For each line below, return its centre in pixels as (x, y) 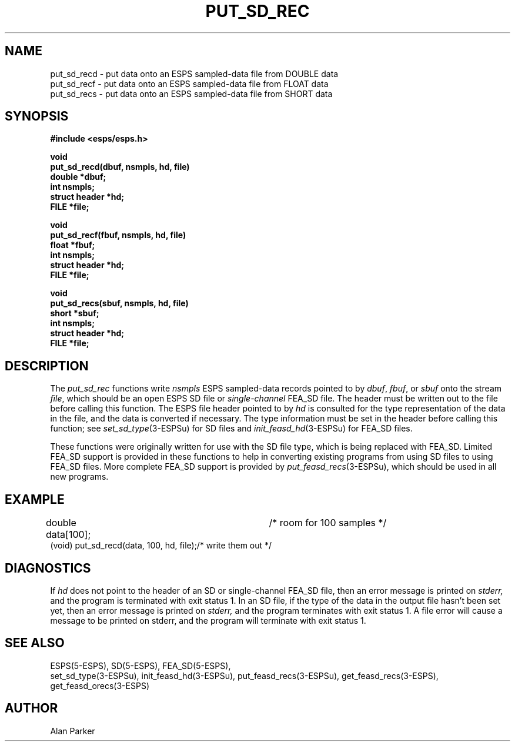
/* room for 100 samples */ (328, 523)
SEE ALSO (35, 643)
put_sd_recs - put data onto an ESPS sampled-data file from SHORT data (191, 93)
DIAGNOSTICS (48, 568)
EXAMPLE (35, 499)
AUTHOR (31, 708)
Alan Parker (73, 731)
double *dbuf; (78, 177)
